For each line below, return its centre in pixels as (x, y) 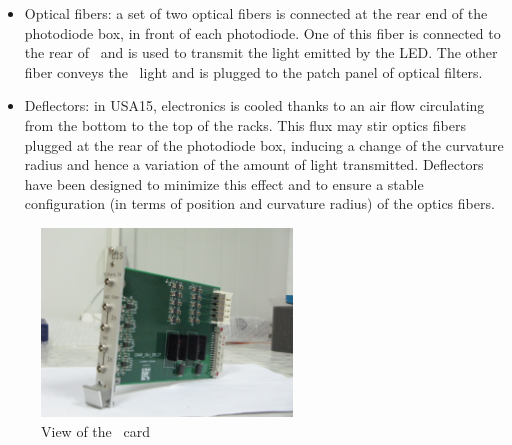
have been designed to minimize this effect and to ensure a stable (224, 183)
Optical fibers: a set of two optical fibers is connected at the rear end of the (256, 13)
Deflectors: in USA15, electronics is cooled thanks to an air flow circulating (254, 105)
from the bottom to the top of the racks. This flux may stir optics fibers (245, 124)
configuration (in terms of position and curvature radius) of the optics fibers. (259, 203)
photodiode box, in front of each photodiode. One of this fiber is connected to (262, 32)
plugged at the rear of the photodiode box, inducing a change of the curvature (264, 144)
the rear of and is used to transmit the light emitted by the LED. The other (261, 52)
